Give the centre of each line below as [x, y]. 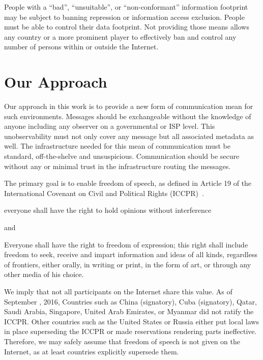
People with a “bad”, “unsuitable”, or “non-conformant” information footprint [126, 7]
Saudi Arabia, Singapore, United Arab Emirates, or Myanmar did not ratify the [129, 311]
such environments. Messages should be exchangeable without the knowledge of [128, 116]
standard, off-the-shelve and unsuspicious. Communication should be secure [122, 156]
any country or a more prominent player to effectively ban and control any [120, 36]
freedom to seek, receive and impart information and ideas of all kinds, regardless [131, 254]
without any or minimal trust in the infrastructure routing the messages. [118, 166]
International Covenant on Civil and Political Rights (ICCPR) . [104, 193]
